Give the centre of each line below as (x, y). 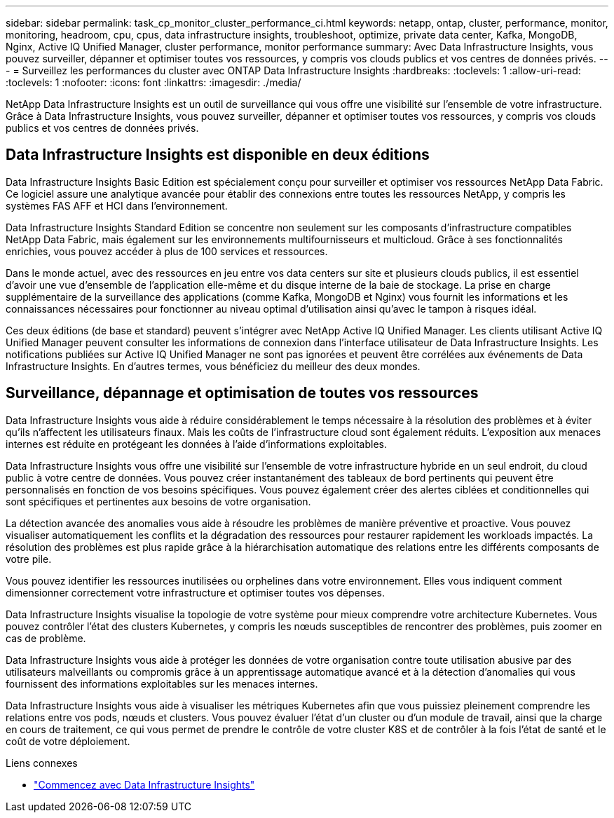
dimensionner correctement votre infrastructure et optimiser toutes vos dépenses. (195, 592)
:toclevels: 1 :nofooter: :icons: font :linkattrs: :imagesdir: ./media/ (153, 82)
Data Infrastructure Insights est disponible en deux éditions (218, 155)
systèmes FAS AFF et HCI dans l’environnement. (117, 205)
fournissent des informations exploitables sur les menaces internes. (162, 683)
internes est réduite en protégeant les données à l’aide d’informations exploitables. (197, 444)
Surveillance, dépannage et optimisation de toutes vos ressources (242, 393)
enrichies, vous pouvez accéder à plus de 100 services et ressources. (167, 251)
